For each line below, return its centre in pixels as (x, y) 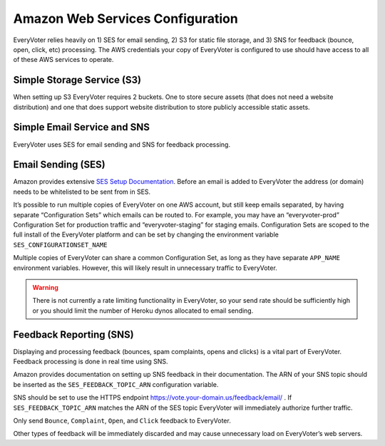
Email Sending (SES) (60, 165)
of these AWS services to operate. (63, 60)
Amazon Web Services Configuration (125, 19)
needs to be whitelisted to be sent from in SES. (82, 192)
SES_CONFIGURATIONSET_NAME (60, 245)
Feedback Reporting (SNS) (74, 334)
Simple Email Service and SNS (81, 127)
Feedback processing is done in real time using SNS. (91, 362)
